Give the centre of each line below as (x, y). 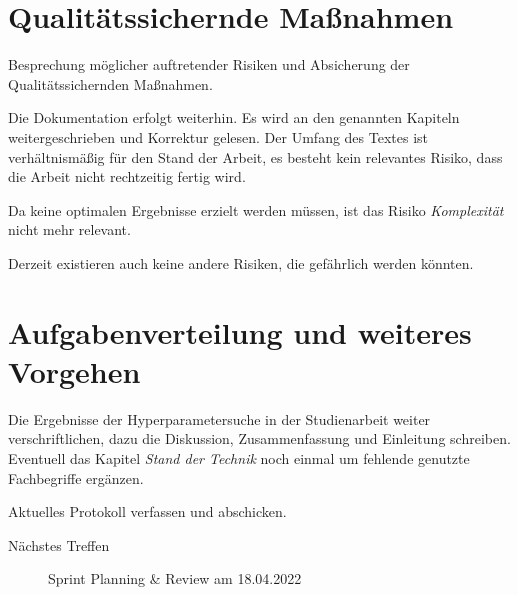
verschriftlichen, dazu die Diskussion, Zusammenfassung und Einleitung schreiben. (259, 438)
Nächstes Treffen (59, 544)
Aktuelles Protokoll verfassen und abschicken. (147, 511)
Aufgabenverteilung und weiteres (240, 331)
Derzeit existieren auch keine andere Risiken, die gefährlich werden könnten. (241, 262)
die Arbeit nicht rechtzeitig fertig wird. (127, 176)
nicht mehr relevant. (69, 229)
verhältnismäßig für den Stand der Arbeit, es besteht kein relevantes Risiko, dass (255, 156)
